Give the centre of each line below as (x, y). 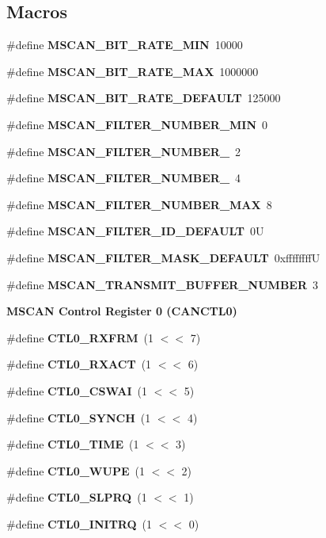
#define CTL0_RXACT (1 (79, 364)
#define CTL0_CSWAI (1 (77, 390)
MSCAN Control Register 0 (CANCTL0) (122, 311)
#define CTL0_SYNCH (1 (79, 417)
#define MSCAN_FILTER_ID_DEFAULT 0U (135, 231)
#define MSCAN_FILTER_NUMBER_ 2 (124, 151)
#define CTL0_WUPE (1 (76, 470)
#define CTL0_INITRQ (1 (80, 523)
